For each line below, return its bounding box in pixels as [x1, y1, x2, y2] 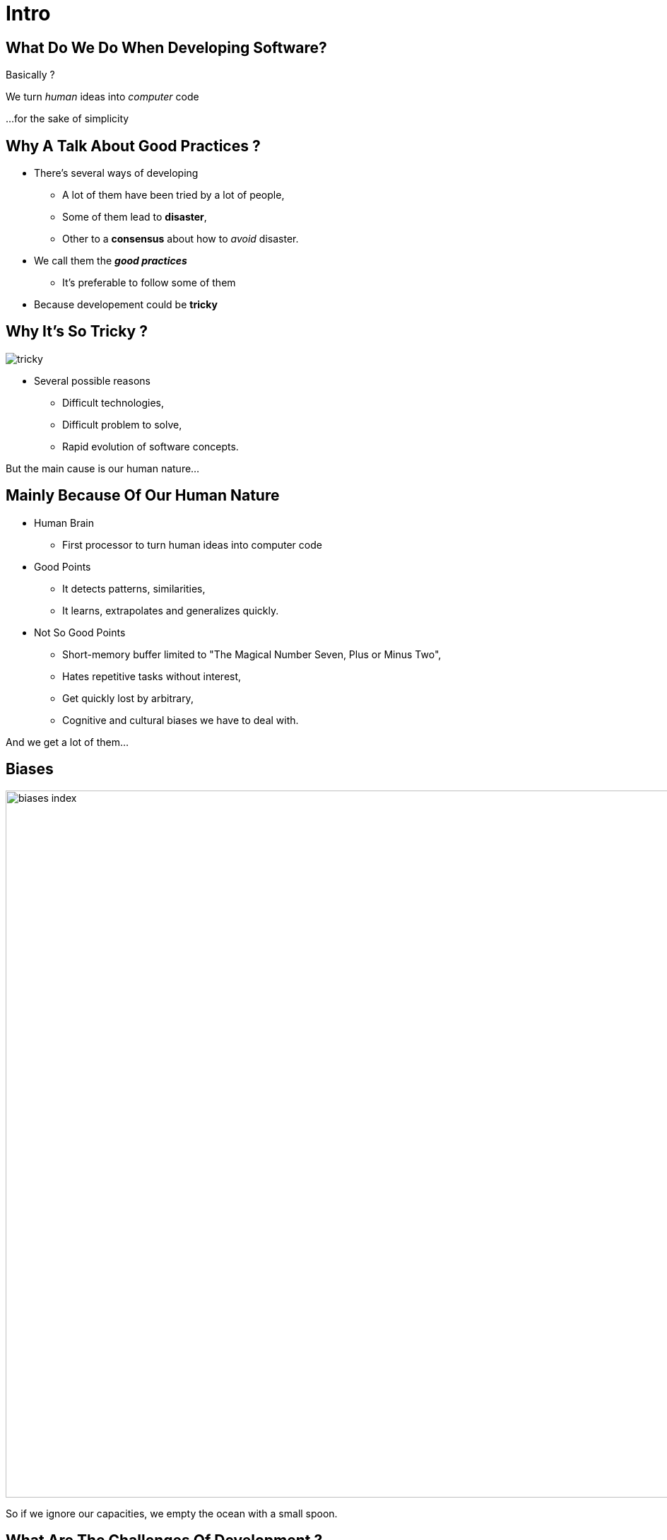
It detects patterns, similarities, [62, 582, 206, 595]
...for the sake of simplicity [6, 112, 129, 125]
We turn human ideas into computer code [6, 91, 199, 103]
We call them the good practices [34, 255, 187, 267]
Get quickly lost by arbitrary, [62, 692, 194, 704]
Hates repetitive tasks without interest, [62, 670, 242, 682]
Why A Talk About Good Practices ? [6, 136, 261, 155]
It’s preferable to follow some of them [62, 276, 236, 289]
